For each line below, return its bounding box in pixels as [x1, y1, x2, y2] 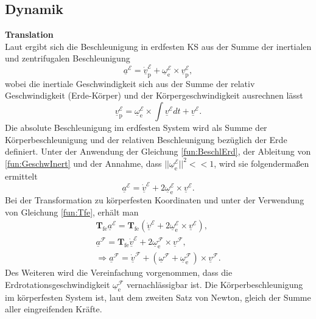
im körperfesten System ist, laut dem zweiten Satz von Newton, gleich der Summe [5, 290, 311, 303]
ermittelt [5, 169, 38, 182]
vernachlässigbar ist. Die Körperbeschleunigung [127, 278, 303, 290]
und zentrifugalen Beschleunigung [5, 52, 130, 65]
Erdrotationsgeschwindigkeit [5, 278, 110, 290]
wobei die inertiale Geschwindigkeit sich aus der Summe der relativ [5, 77, 255, 89]
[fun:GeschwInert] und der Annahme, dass [5, 156, 162, 169]
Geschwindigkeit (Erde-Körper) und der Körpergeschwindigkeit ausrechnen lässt [5, 89, 303, 102]
